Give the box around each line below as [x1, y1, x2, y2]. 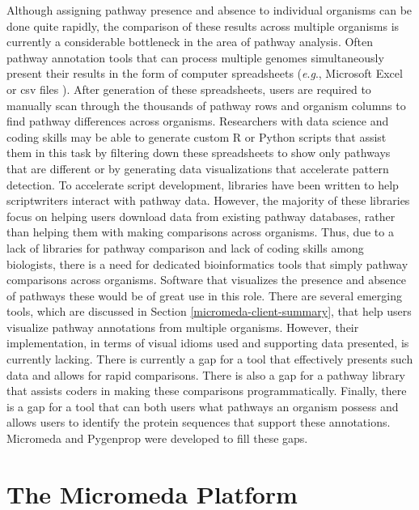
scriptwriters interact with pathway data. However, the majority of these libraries [6, 192, 410, 209]
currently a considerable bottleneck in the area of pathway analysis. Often [6, 33, 374, 50]
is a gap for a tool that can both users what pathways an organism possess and [6, 397, 399, 414]
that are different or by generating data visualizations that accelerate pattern [6, 159, 389, 176]
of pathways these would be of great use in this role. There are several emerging [6, 287, 403, 304]
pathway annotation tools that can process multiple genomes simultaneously [6, 49, 384, 66]
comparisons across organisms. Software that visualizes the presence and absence [6, 271, 407, 288]
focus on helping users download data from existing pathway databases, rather [6, 207, 396, 224]
